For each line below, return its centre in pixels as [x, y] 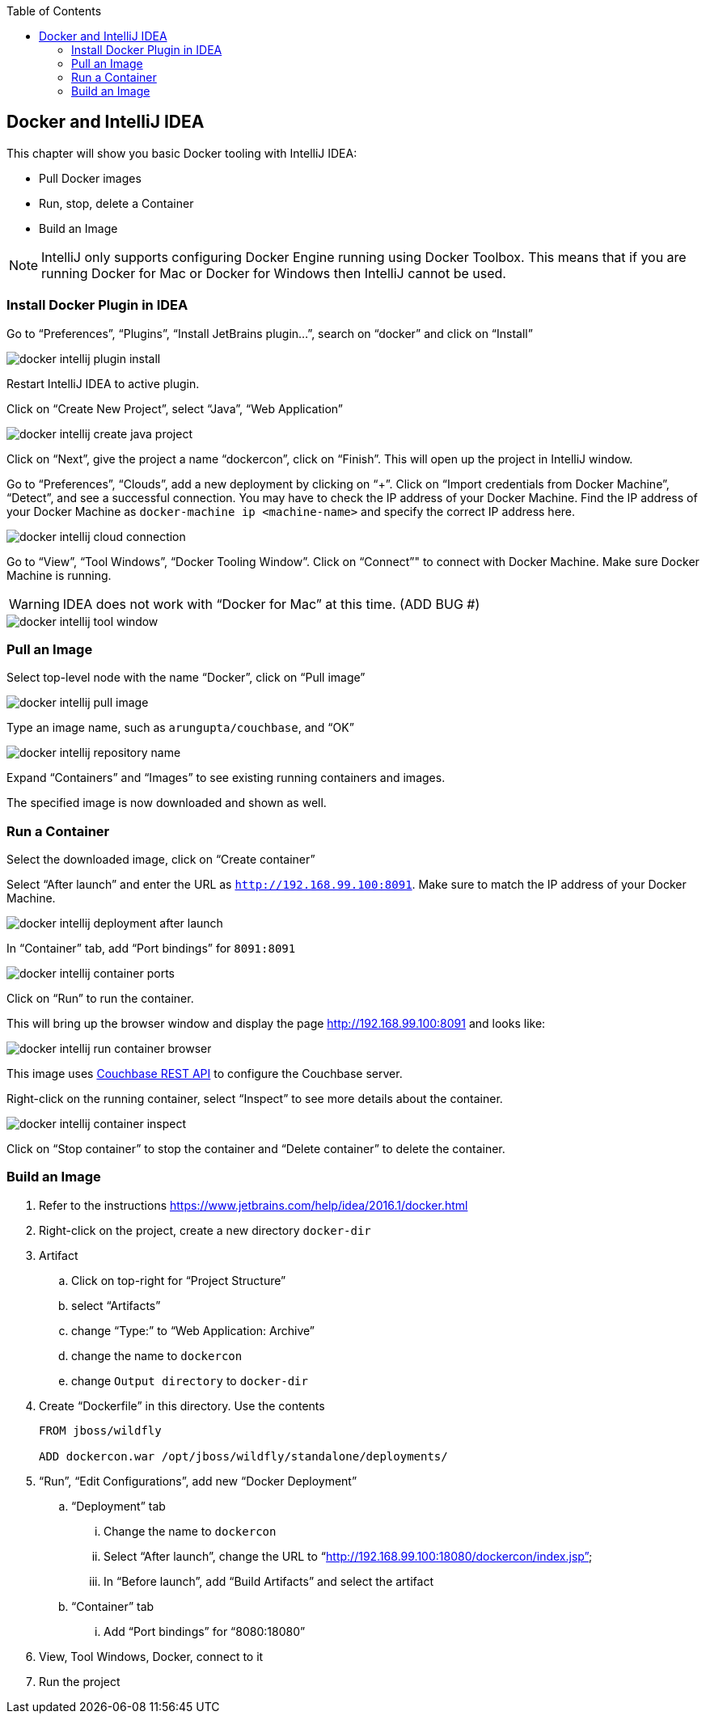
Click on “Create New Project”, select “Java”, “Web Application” [175, 408]
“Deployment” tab [118, 1506]
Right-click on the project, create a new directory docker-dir [205, 1230]
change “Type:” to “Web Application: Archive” [193, 1330]
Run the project [80, 1681]
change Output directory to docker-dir [190, 1380]
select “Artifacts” [116, 1305]
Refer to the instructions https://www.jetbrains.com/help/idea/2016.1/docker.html [254, 1205]
